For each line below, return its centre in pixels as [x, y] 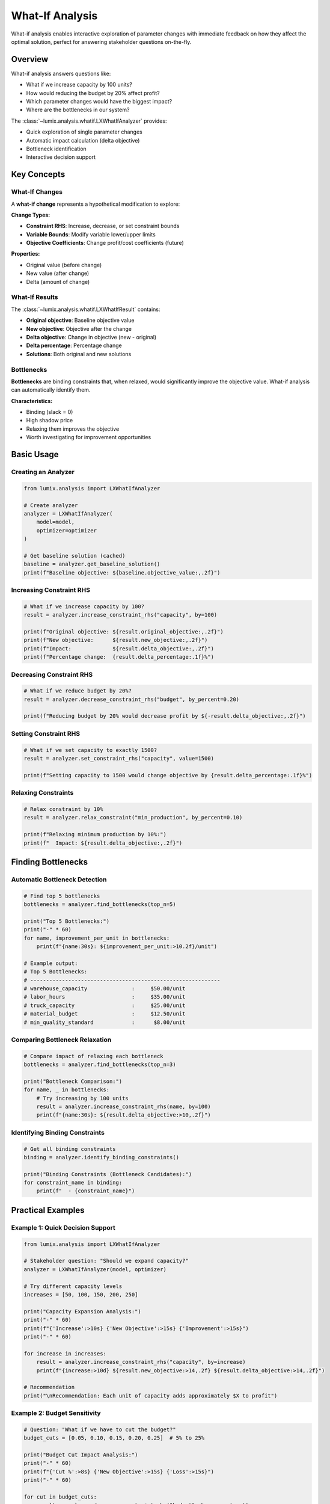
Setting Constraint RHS [46, 733]
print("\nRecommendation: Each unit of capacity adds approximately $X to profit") [151, 1395]
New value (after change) [58, 273]
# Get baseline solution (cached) [75, 556]
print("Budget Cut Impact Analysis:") [81, 1455]
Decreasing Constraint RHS [52, 674]
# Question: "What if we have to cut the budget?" [100, 1429]
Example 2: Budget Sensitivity [56, 1413]
